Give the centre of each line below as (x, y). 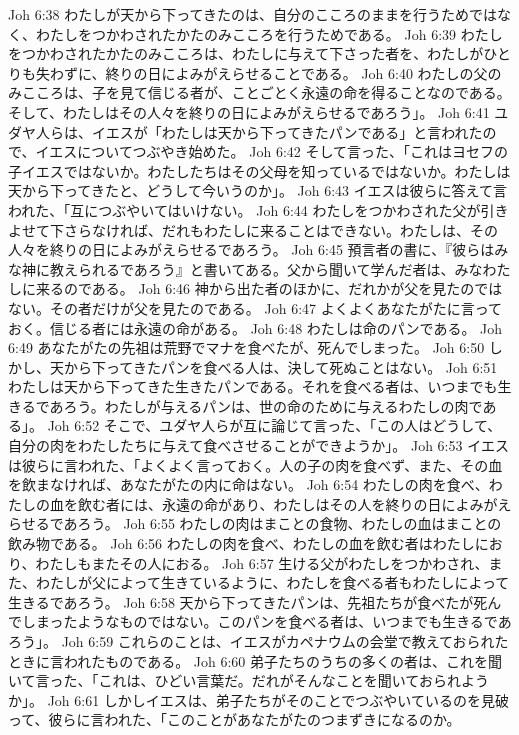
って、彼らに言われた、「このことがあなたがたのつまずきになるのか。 (234, 719)
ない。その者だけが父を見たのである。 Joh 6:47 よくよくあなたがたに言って (255, 307)
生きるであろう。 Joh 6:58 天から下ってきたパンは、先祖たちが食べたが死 (248, 601)
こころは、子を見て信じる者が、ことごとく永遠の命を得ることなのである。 (266, 92)
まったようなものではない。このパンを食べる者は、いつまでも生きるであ (273, 621)
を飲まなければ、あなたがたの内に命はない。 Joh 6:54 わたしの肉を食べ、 (248, 484)
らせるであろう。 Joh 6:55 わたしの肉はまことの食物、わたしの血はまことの (255, 523)
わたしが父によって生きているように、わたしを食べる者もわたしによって (272, 582)
